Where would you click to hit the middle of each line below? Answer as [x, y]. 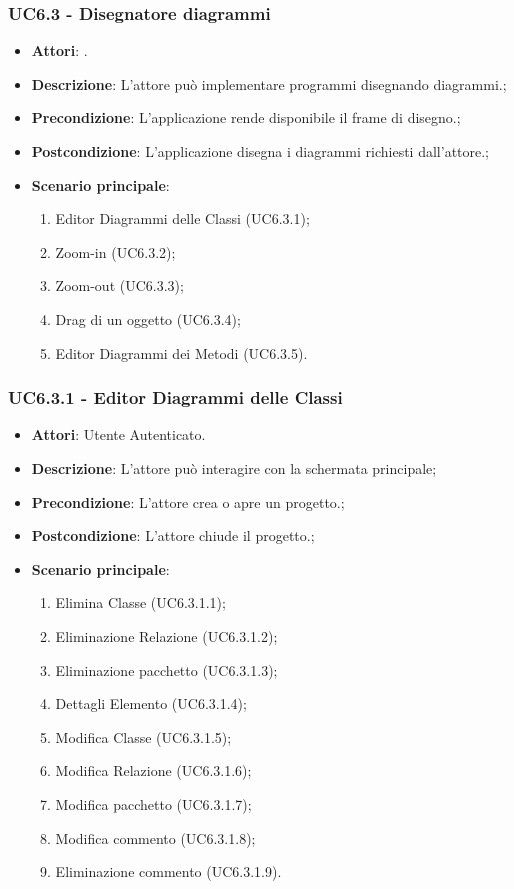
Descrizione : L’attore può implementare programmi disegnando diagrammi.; [269, 83]
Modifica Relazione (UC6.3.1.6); [153, 770]
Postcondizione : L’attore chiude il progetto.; [173, 535]
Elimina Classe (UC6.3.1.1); [140, 602]
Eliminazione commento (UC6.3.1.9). [168, 871]
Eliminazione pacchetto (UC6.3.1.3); [166, 669]
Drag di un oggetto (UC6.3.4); [148, 318]
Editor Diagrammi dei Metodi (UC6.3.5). [181, 352]
